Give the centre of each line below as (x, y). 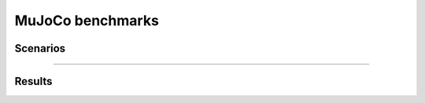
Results (33, 81)
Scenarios (40, 48)
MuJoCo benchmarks (87, 20)
